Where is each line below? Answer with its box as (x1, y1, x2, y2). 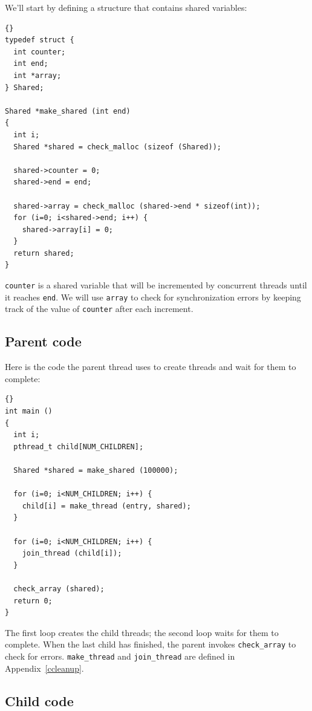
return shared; (13, 248, 74, 258)
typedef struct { (5, 36, 74, 45)
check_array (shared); (13, 584, 105, 593)
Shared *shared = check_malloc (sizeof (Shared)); (13, 142, 221, 151)
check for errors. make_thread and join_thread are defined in (5, 649, 235, 662)
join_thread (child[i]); (22, 549, 122, 558)
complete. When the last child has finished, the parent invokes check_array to (5, 638, 296, 651)
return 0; (13, 596, 53, 605)
